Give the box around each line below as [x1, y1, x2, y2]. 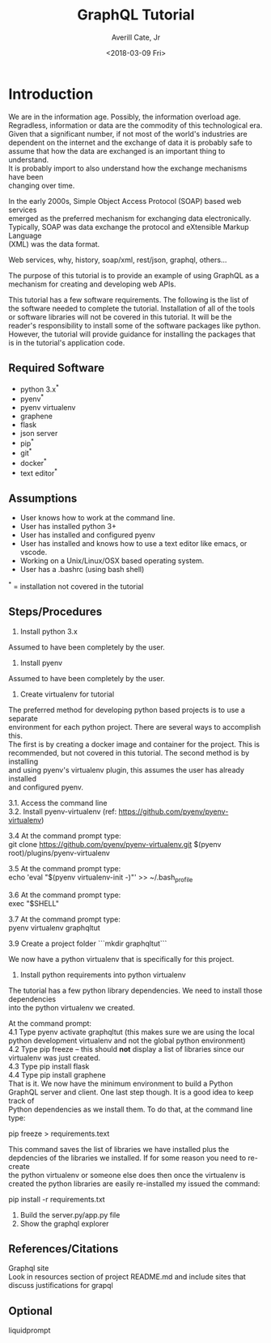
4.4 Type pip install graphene [8, 1070, 107, 1079]
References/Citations [8, 1242, 119, 1256]
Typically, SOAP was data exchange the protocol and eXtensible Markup [8, 222, 249, 231]
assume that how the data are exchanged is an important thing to [8, 146, 226, 155]
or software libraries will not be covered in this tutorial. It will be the [8, 311, 232, 321]
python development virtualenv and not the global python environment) [8, 1036, 246, 1045]
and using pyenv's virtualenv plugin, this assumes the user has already [8, 765, 245, 774]
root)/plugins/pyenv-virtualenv [8, 848, 111, 858]
